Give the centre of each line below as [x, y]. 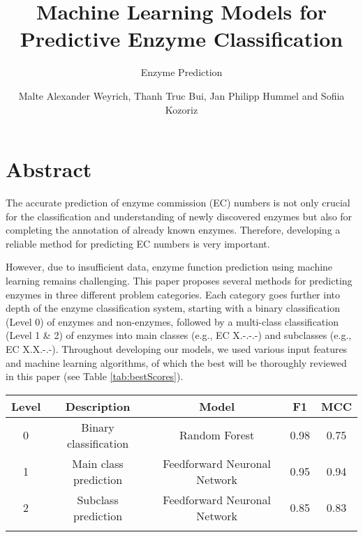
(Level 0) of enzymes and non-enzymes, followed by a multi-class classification [172, 321]
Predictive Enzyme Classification [181, 39]
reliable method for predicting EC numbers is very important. [138, 243]
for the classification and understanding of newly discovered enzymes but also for [179, 216]
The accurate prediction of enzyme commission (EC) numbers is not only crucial [178, 203]
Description [98, 406]
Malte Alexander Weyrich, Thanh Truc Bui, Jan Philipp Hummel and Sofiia [181, 95]
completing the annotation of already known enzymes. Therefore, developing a [173, 230]
